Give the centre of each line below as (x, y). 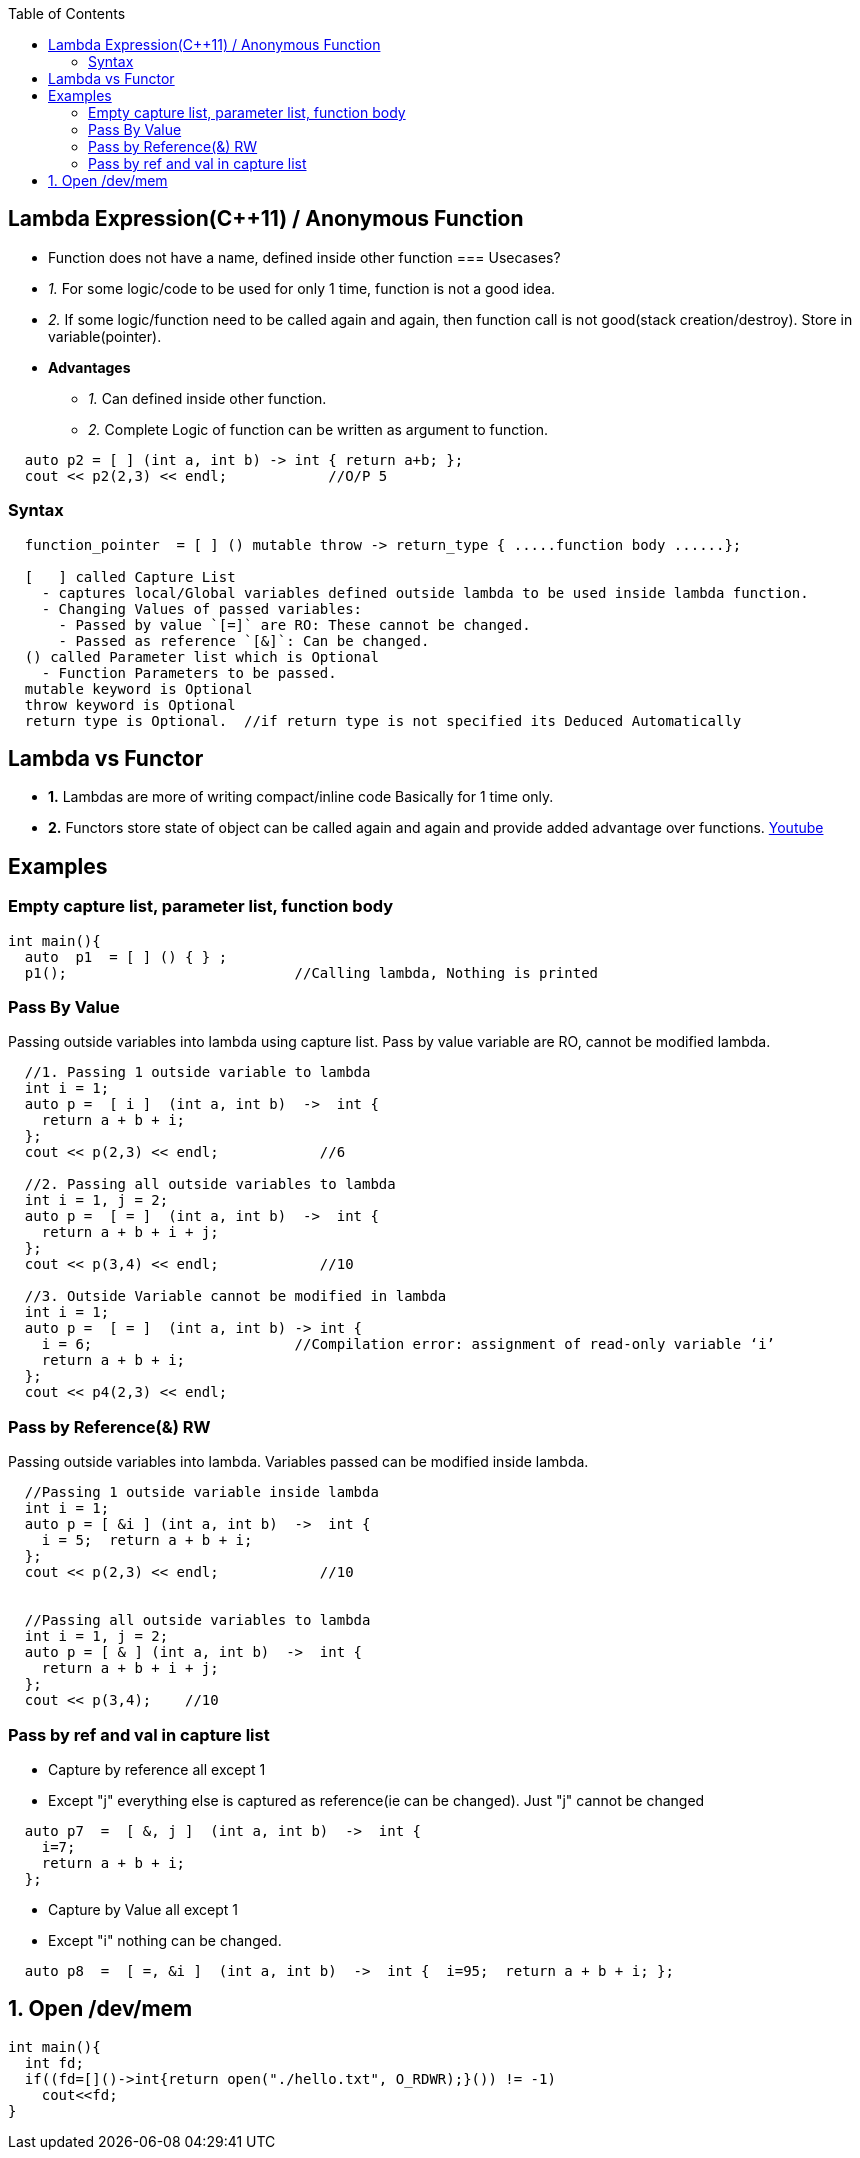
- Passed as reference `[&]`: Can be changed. (244, 640)
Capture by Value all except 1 (143, 1909)
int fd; (54, 2062)
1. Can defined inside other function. (207, 398)
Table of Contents (67, 13)
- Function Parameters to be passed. (189, 672)
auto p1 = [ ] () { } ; (126, 956)
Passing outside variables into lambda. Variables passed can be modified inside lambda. (298, 1462)
